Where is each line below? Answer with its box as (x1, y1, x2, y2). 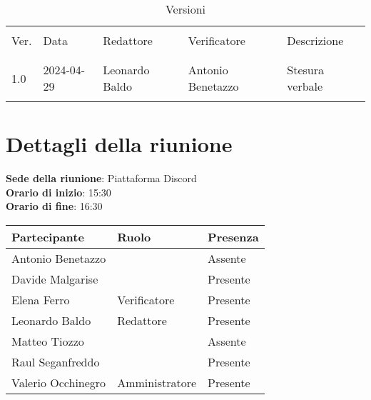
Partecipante (11, 228, 84, 245)
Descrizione (287, 32, 344, 49)
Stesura (287, 61, 324, 78)
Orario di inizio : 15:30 (6, 184, 111, 199)
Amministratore (117, 374, 197, 391)
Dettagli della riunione (6, 129, 233, 159)
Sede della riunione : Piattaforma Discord (6, 171, 197, 186)
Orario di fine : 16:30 (6, 199, 103, 214)
